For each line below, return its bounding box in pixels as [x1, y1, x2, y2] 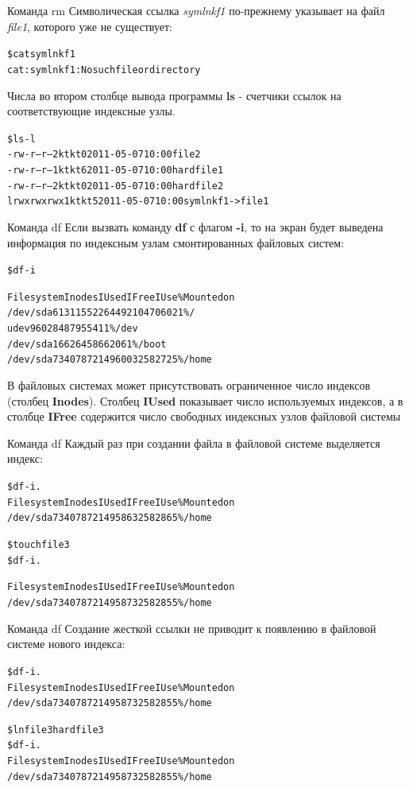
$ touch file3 [7, 539, 70, 551]
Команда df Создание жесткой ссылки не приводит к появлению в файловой [7, 619, 376, 636]
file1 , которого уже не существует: [7, 17, 172, 34]
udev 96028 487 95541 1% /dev [7, 323, 138, 335]
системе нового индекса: [7, 635, 125, 652]
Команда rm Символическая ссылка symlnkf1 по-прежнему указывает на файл [7, 2, 385, 18]
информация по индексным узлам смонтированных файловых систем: [7, 234, 345, 250]
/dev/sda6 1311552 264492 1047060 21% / [7, 307, 195, 319]
